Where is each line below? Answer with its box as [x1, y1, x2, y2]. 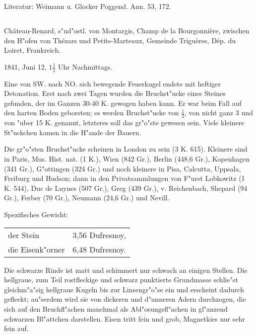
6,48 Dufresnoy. [72, 243, 126, 255]
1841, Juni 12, [4, 61, 47, 72]
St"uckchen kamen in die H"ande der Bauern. [4, 127, 141, 137]
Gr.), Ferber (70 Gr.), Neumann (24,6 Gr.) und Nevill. [4, 192, 170, 203]
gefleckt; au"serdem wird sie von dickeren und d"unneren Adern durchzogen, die [4, 294, 246, 304]
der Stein [8, 229, 40, 241]
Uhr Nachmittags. [58, 61, 113, 72]
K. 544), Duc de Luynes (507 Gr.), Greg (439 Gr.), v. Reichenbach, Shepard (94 [4, 182, 248, 193]
